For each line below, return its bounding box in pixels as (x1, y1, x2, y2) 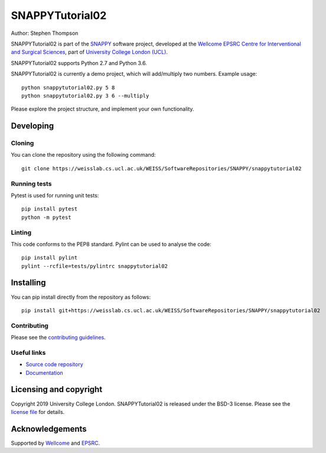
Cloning (11, 139, 34, 147)
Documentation (25, 369, 63, 376)
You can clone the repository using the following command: (11, 151, 156, 158)
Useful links (11, 348, 46, 357)
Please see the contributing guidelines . (11, 334, 106, 341)
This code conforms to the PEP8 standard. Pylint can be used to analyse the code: (11, 240, 212, 248)
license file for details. (11, 408, 65, 415)
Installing (11, 278, 47, 288)
